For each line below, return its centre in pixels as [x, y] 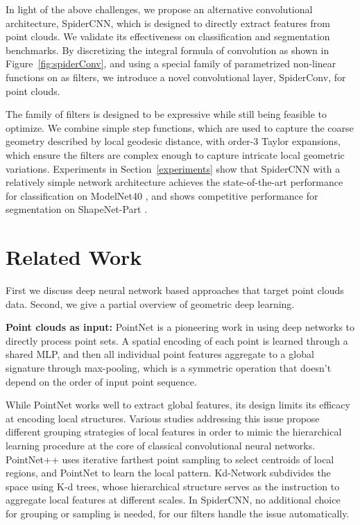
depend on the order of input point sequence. [101, 381]
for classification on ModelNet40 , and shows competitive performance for [162, 195]
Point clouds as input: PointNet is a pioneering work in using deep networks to [180, 327]
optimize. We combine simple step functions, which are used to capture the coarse [180, 127]
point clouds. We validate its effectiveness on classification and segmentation [168, 36]
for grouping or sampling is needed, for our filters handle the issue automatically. [178, 513]
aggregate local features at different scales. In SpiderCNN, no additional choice [173, 500]
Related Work [74, 257]
